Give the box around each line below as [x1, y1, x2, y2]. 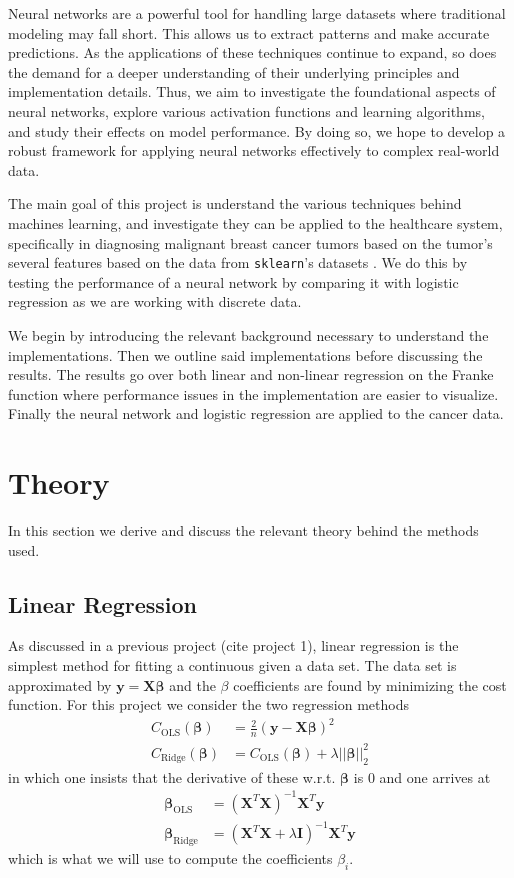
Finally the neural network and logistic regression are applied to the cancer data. [8, 403, 504, 424]
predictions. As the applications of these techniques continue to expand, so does [8, 42, 497, 63]
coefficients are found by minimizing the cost [233, 674, 507, 695]
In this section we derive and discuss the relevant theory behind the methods [8, 520, 479, 541]
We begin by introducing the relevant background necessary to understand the [8, 324, 489, 345]
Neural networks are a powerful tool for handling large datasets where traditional [8, 3, 506, 23]
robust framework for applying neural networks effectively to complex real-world [8, 140, 500, 161]
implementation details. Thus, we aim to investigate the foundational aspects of [8, 81, 496, 102]
